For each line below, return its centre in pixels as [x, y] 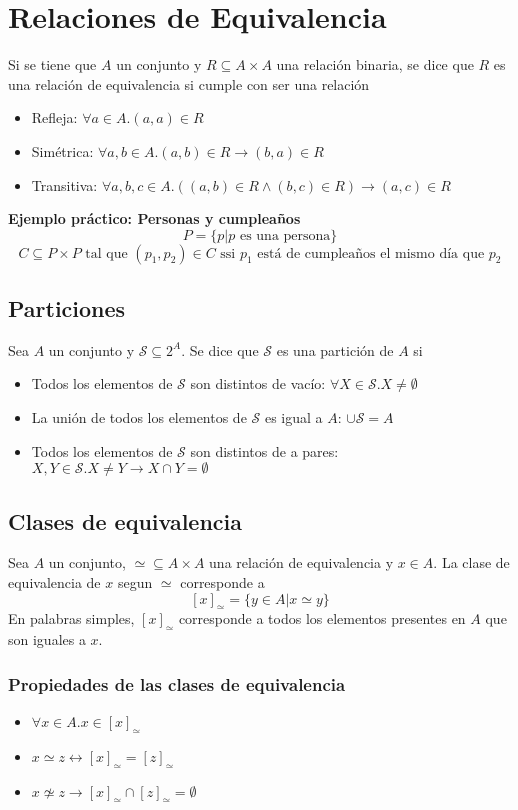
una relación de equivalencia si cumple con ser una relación [189, 83]
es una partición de [335, 349]
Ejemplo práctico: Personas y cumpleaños [154, 218]
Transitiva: [64, 184]
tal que [106, 253]
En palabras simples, [71, 618]
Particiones [67, 308]
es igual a [293, 417]
